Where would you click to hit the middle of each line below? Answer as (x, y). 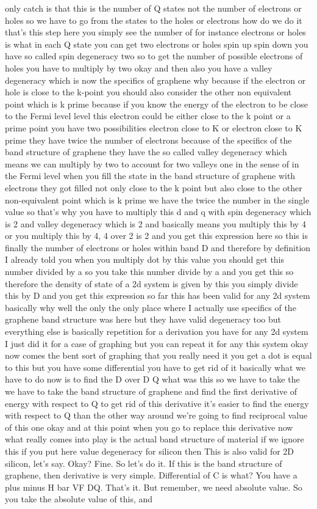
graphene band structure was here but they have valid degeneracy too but (143, 319)
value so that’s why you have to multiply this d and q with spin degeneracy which (158, 212)
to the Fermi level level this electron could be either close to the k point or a (148, 116)
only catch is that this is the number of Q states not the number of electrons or (153, 8)
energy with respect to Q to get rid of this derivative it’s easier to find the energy (157, 403)
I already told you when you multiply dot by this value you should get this (145, 259)
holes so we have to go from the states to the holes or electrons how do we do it (154, 20)
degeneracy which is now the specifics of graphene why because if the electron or (155, 80)
